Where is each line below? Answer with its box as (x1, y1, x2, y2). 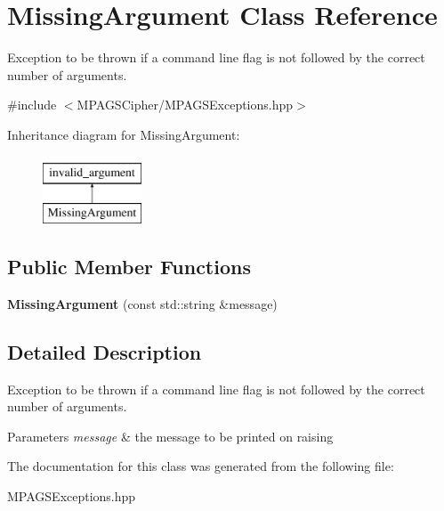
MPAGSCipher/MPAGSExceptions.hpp (77, 95, 294, 114)
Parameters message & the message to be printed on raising (7, 426, 334, 445)
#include (7, 95, 57, 114)
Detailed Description (7, 337, 202, 365)
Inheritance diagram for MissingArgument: (7, 125, 240, 143)
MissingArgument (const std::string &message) (7, 294, 278, 312)
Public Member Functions (7, 253, 251, 280)
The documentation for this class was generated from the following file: (7, 457, 394, 475)
